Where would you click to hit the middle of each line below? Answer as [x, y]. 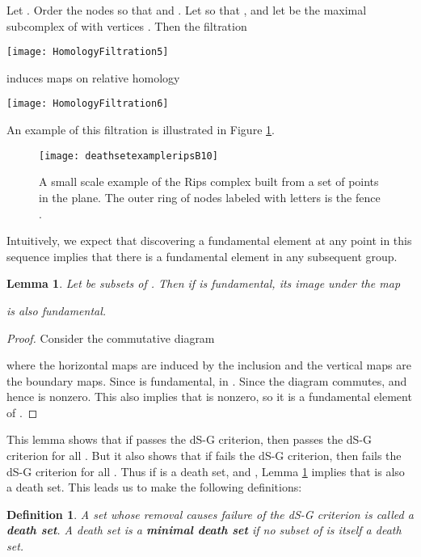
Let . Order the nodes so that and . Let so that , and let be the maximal [187, 10]
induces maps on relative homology [93, 77]
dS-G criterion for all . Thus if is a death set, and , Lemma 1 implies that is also [206, 471]
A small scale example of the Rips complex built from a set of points [209, 181]
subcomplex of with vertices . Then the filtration [127, 25]
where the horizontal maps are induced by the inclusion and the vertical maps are [209, 365]
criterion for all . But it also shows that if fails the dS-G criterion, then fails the [204, 456]
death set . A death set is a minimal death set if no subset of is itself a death [204, 530]
